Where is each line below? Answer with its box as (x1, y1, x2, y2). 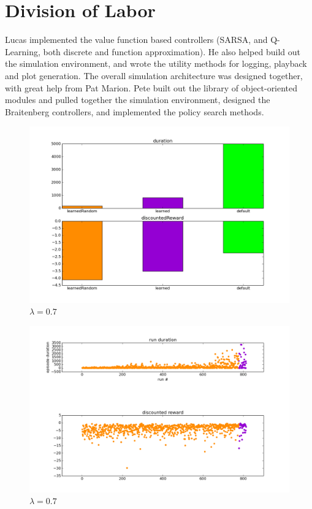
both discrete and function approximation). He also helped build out (43, 45, 300, 58)
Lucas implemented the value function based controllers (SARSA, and (5, 33, 268, 46)
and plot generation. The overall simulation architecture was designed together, (5, 69, 303, 82)
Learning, (5, 45, 40, 58)
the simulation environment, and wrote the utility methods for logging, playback (5, 57, 307, 70)
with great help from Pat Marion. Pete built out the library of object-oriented (5, 81, 298, 94)
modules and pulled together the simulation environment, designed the (5, 93, 270, 106)
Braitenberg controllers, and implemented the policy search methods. (5, 105, 264, 118)
